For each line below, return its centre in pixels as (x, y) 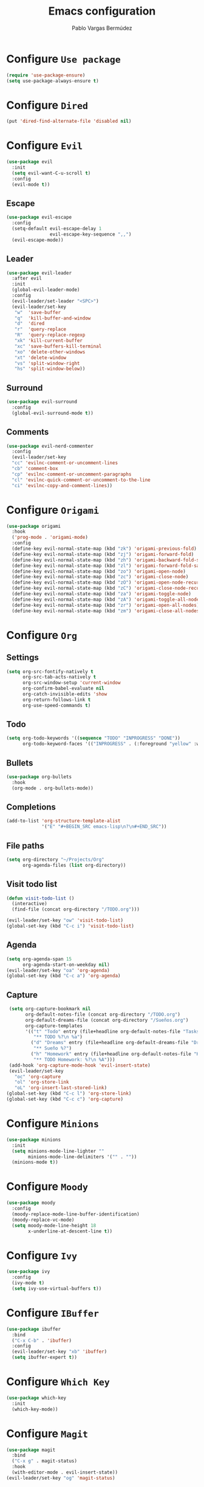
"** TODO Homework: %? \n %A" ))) (74, 1059)
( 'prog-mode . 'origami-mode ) (50, 538)
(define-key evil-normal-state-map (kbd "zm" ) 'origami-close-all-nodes (106, 611)
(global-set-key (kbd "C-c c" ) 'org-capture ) (65, 1099)
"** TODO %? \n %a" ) (58, 1037)
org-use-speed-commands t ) (56, 705)
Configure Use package (64, 59)
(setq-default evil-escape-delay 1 (57, 229)
